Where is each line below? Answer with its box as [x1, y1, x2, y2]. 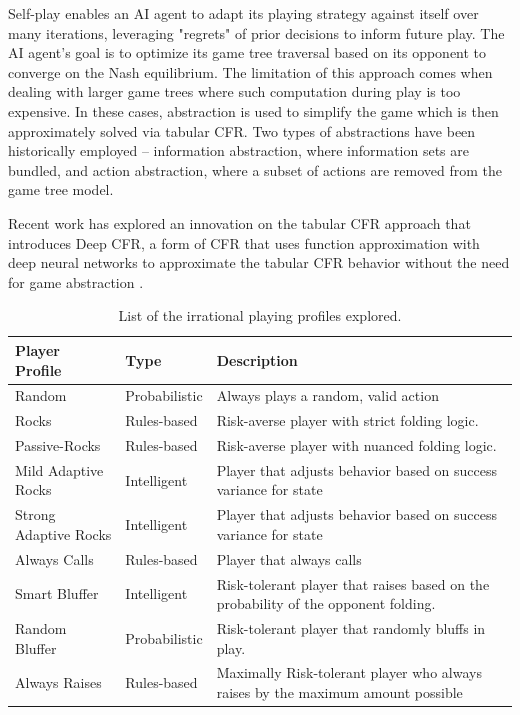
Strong [15, 504, 56, 525]
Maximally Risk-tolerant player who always [216, 662, 482, 683]
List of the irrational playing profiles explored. [118, 305, 402, 326]
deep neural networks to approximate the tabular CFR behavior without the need [8, 252, 510, 273]
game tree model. [8, 179, 114, 200]
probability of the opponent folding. [216, 593, 436, 614]
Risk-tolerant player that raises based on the [216, 573, 490, 594]
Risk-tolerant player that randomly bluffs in [216, 618, 486, 639]
